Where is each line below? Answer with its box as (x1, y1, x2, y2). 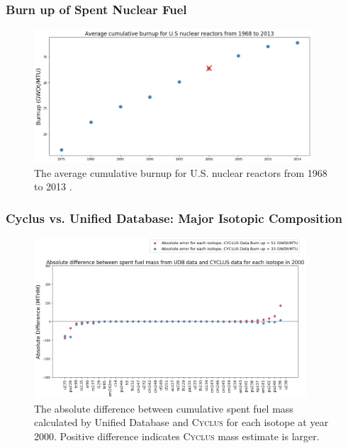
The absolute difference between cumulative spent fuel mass (34, 401, 293, 415)
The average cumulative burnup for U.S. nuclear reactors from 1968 (34, 165, 327, 180)
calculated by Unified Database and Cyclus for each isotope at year (34, 415, 329, 430)
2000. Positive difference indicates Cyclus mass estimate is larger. (34, 428, 320, 443)
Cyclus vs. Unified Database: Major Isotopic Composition (6, 209, 342, 226)
